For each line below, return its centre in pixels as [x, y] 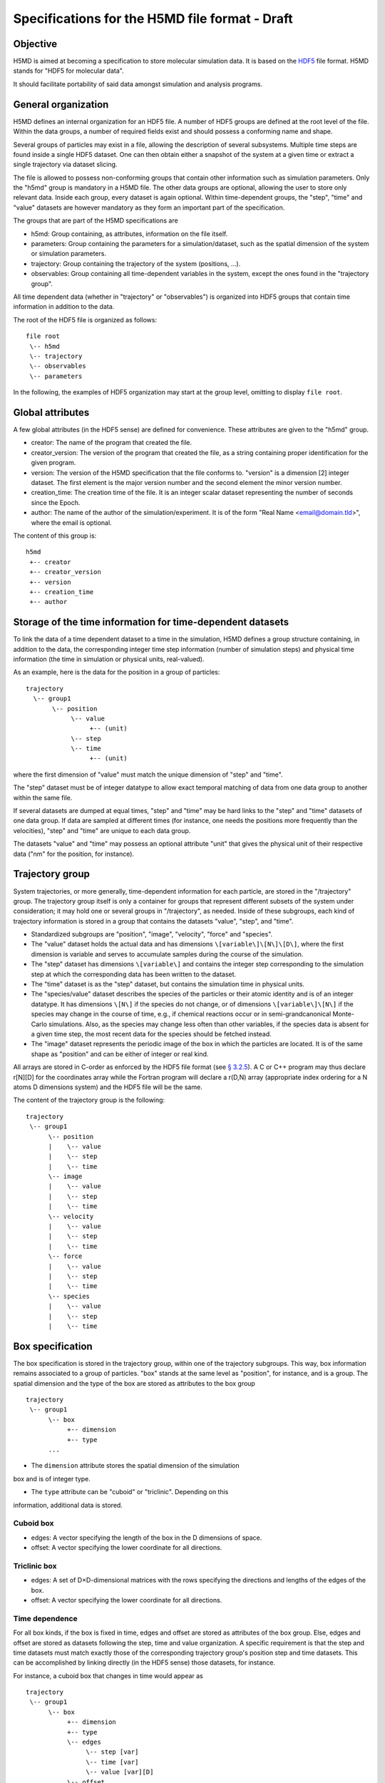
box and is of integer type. [52, 1478]
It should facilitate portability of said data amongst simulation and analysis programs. [138, 84]
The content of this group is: [55, 536]
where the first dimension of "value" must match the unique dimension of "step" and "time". [148, 775]
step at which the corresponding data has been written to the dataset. [134, 974]
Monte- [343, 1014]
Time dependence [45, 1618]
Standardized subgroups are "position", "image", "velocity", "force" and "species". [152, 934]
